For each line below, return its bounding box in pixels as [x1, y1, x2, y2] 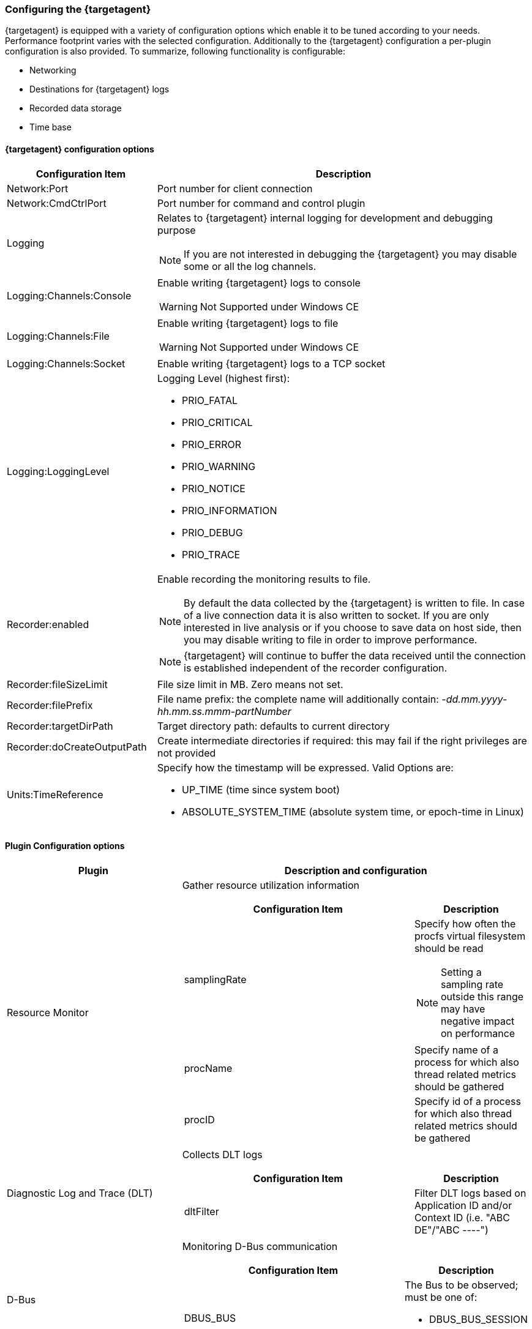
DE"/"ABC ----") [414, 1223, 489, 1236]
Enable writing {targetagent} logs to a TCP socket [157, 357, 386, 370]
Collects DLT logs [182, 1148, 263, 1161]
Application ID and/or [414, 1199, 512, 1211]
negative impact [440, 1014, 515, 1027]
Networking [29, 65, 77, 76]
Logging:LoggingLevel [7, 465, 110, 477]
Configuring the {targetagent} [5, 3, 151, 15]
